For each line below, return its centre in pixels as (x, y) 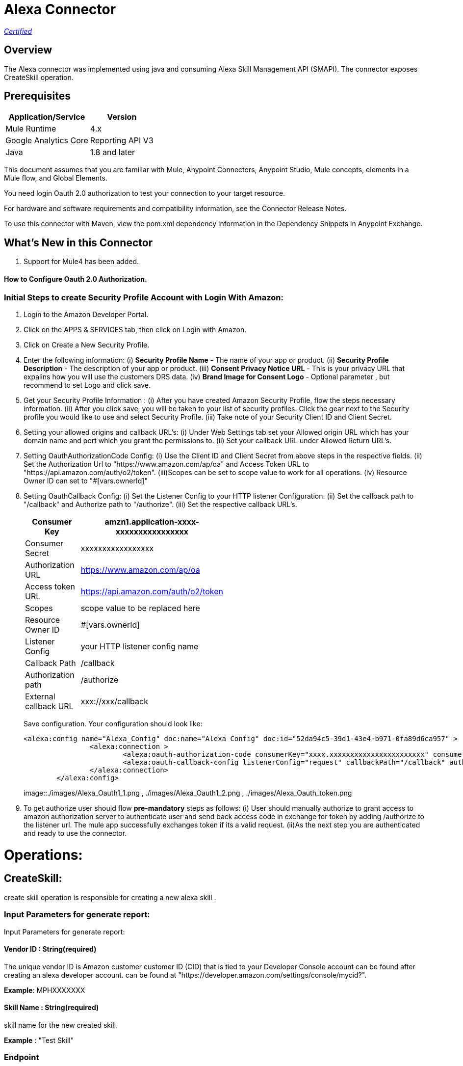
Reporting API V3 (122, 141)
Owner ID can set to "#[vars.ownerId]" (86, 480)
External (40, 696)
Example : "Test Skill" (39, 1040)
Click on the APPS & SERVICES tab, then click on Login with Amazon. (135, 329)
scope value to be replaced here (140, 608)
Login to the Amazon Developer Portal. (86, 314)
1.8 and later (113, 152)
